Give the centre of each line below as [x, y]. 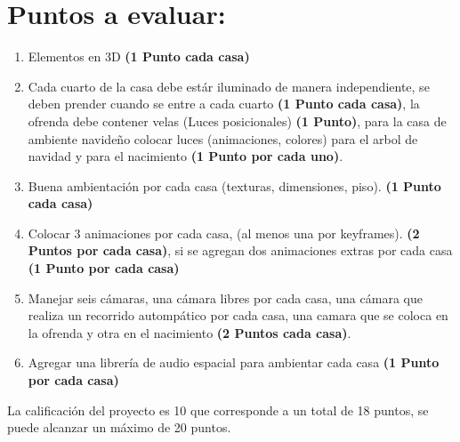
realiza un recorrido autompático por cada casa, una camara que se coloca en [238, 315]
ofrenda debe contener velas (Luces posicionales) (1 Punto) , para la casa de [237, 121]
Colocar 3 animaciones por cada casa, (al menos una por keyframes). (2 [224, 233]
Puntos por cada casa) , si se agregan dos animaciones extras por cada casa [240, 250]
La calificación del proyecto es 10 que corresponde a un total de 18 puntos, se [218, 410]
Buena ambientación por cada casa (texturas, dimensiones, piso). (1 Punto [234, 185]
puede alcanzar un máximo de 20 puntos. [119, 427]
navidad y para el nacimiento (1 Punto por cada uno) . [186, 156]
